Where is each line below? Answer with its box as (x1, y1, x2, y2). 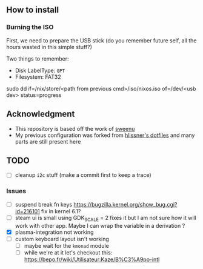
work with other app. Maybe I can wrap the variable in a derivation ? (15, 222, 185, 229)
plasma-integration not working (15, 228, 94, 236)
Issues (6, 187, 27, 196)
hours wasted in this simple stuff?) (6, 43, 92, 50)
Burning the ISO (6, 23, 54, 32)
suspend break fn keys (15, 201, 73, 208)
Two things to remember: (6, 55, 69, 62)
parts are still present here (15, 138, 81, 145)
